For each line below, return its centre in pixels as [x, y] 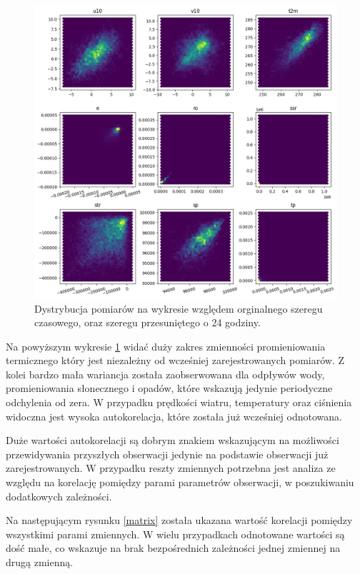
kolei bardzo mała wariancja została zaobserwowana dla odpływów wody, [165, 374]
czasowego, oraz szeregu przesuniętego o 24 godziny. [147, 322]
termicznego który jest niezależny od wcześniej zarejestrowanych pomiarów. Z [175, 360]
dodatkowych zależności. [59, 496]
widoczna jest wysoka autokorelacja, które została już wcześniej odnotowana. [174, 416]
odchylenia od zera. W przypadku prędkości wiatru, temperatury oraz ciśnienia [179, 402]
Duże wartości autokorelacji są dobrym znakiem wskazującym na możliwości [172, 440]
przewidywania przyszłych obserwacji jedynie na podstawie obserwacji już [167, 454]
